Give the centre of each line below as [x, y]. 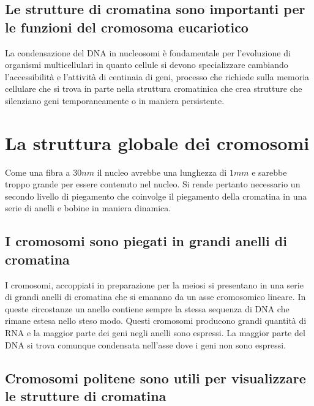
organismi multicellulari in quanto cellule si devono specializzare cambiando [147, 65]
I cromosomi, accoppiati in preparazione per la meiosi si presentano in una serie [154, 284]
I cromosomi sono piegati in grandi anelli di [146, 241]
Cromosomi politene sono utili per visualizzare [155, 378]
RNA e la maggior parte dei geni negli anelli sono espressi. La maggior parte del [155, 333]
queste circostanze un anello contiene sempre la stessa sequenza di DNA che [147, 308]
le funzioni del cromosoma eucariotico [127, 27]
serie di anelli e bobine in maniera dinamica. [88, 208]
